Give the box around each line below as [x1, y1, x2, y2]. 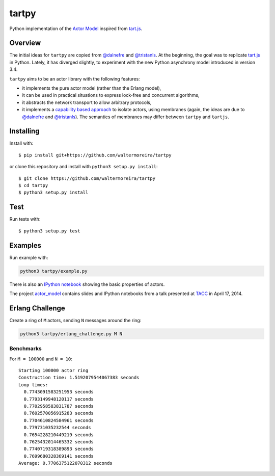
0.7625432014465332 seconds [23, 439, 94, 444]
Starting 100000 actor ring [18, 367, 89, 374]
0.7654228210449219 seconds [23, 432, 94, 438]
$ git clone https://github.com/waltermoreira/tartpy [18, 175, 155, 181]
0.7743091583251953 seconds [23, 389, 94, 395]
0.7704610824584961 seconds [23, 417, 94, 423]
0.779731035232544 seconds [23, 425, 91, 431]
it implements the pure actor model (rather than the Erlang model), [22, 85, 161, 91]
